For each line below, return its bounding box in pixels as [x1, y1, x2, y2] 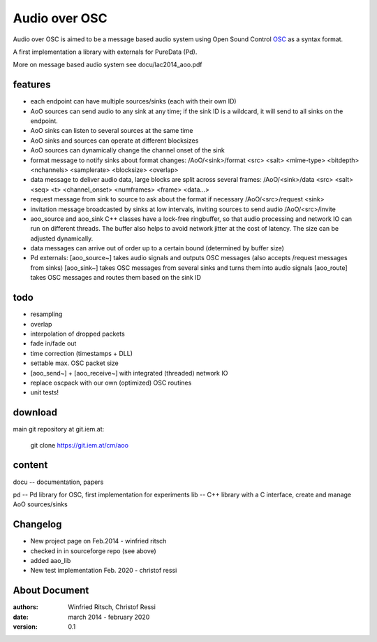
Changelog [13, 518, 62, 531]
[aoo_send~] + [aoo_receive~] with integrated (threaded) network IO [30, 369, 228, 377]
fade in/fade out [30, 339, 77, 348]
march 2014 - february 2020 [68, 613, 150, 621]
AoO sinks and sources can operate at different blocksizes [30, 136, 199, 145]
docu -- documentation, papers [13, 478, 104, 486]
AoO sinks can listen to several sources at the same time [30, 127, 193, 135]
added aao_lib [30, 556, 71, 564]
